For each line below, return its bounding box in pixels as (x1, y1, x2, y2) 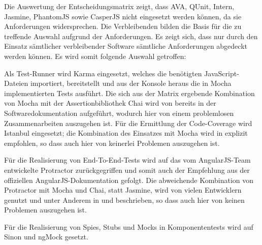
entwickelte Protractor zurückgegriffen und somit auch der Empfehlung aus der (4, 164, 250, 175)
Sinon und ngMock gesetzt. (4, 231, 88, 242)
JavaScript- (204, 68, 239, 78)
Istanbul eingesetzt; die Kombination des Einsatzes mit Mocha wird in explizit (4, 128, 248, 138)
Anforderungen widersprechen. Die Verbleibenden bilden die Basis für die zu (4, 21, 242, 32)
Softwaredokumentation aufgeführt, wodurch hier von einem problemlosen (4, 107, 234, 118)
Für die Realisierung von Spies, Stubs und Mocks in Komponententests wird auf (4, 221, 253, 232)
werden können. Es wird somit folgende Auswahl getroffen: (4, 50, 186, 61)
